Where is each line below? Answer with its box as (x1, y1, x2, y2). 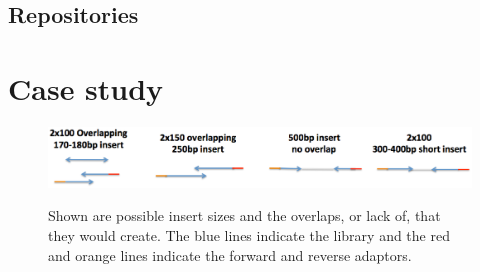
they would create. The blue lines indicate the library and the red (48, 225, 450, 246)
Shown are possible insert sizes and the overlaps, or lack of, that (48, 205, 441, 226)
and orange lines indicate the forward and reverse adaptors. (48, 244, 412, 265)
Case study (8, 67, 164, 108)
